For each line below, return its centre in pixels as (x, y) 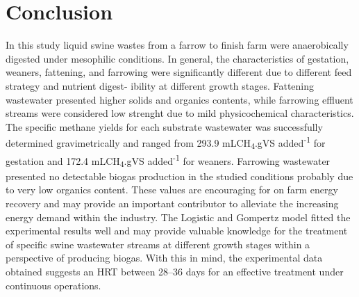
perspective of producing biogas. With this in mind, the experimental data (164, 258)
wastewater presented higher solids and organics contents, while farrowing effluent (179, 99)
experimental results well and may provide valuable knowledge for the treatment (177, 231)
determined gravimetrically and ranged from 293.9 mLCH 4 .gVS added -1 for (166, 143)
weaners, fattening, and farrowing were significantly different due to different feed (179, 72)
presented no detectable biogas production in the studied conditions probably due (179, 176)
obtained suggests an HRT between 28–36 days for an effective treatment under (175, 271)
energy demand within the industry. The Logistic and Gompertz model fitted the (178, 217)
